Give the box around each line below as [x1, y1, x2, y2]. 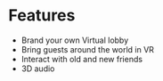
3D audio [20, 63, 55, 74]
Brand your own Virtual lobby [20, 35, 129, 45]
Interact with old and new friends [20, 53, 143, 64]
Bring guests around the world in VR [20, 44, 155, 54]
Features [8, 5, 76, 26]
